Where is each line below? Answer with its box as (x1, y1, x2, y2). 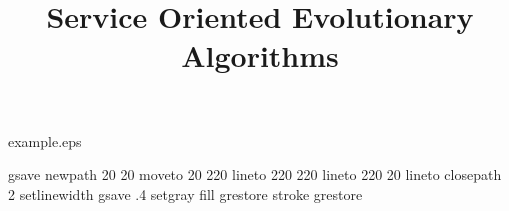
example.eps (8, 130, 82, 151)
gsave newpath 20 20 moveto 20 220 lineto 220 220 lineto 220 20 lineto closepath (8, 164, 502, 185)
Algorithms (181, 35, 339, 76)
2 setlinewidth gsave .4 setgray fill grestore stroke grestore (8, 183, 363, 204)
